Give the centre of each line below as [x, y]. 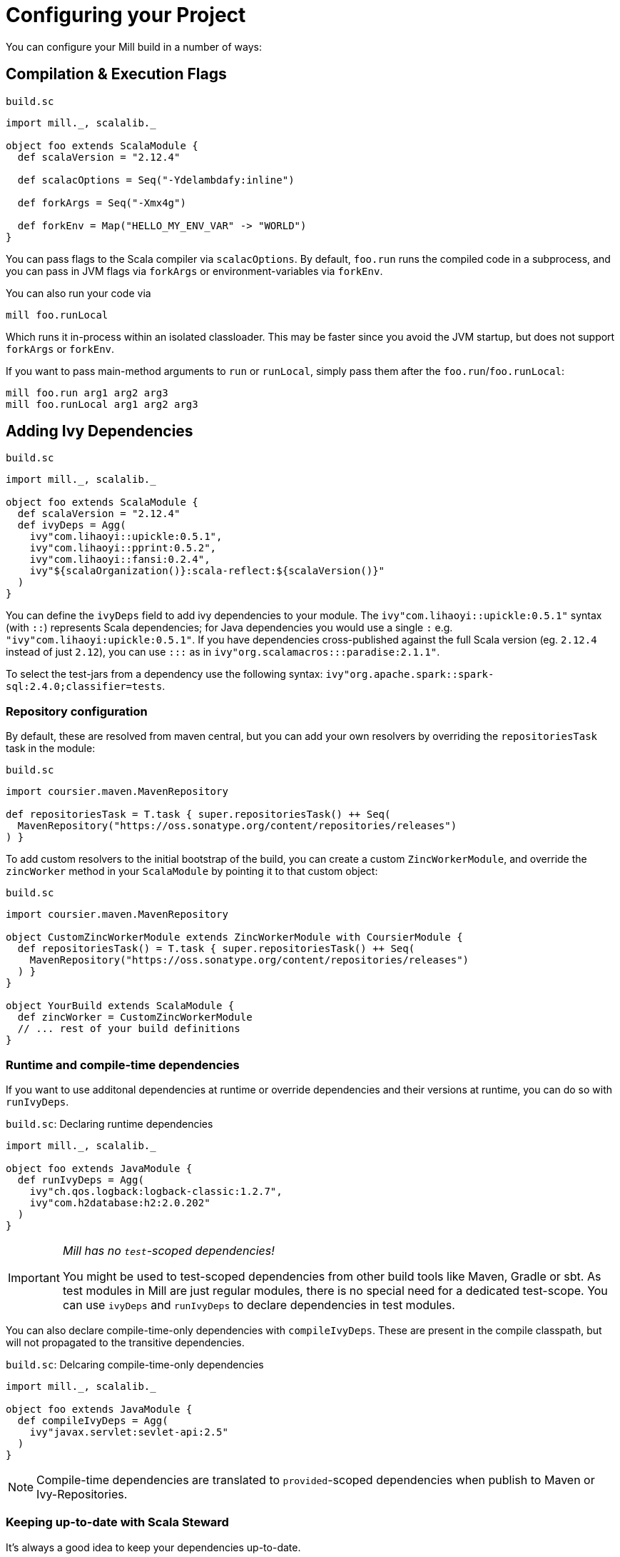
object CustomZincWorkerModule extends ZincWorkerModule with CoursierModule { [234, 937]
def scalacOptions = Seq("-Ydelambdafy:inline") [156, 180]
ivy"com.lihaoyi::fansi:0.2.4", [120, 560]
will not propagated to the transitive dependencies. [125, 1342]
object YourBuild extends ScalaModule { [120, 1006]
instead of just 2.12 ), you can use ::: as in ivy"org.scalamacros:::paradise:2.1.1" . [223, 652]
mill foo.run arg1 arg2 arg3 [87, 392]
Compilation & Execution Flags [116, 74]
